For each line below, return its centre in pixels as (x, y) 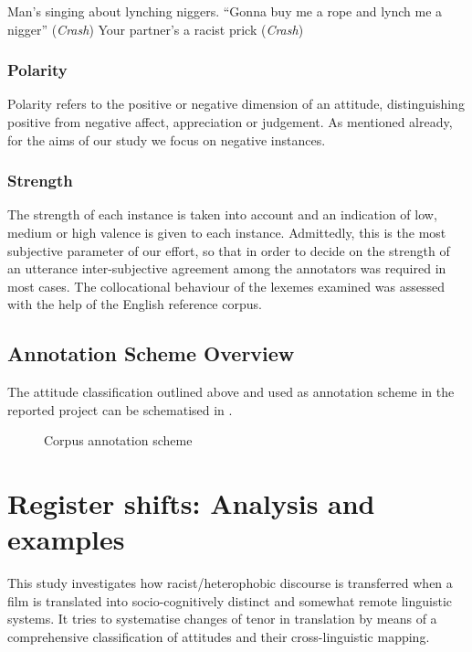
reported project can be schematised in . (120, 409)
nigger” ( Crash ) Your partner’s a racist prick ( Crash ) (156, 29)
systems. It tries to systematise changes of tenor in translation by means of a (222, 619)
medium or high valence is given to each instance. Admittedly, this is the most (227, 232)
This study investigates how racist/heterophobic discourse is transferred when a (230, 583)
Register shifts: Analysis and (191, 503)
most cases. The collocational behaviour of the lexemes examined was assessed (226, 286)
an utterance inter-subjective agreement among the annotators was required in (227, 268)
